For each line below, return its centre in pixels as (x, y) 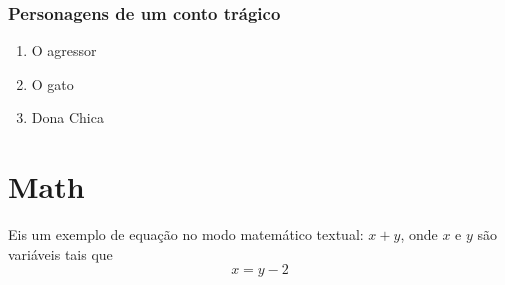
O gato (52, 83)
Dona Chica (67, 117)
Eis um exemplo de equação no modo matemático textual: (186, 234)
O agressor (64, 50)
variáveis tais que (60, 253)
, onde (419, 234)
